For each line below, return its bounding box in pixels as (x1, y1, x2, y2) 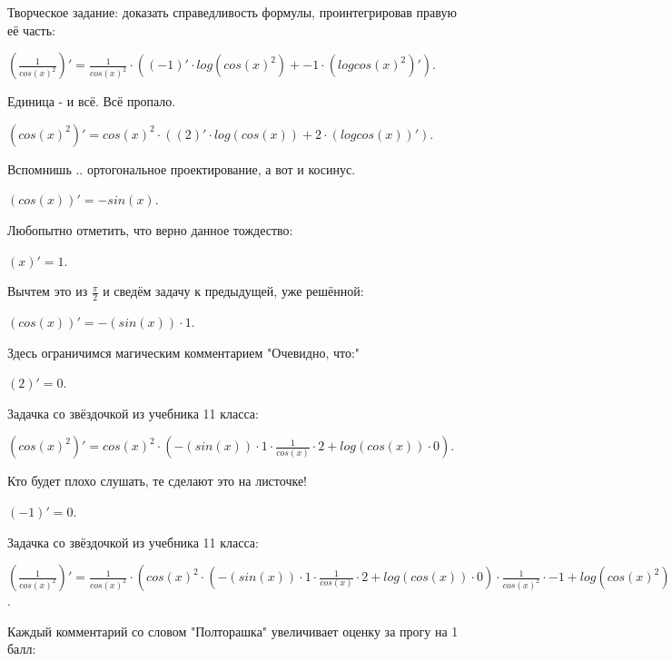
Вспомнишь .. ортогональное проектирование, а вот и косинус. (7, 159, 356, 178)
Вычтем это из (7, 281, 88, 301)
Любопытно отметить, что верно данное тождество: (7, 220, 293, 239)
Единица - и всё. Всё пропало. (7, 92, 176, 111)
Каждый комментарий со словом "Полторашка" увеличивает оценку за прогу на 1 (7, 621, 459, 640)
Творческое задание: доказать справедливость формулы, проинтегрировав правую (7, 3, 457, 21)
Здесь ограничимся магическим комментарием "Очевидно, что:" (7, 342, 361, 361)
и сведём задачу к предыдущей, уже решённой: (103, 281, 364, 301)
